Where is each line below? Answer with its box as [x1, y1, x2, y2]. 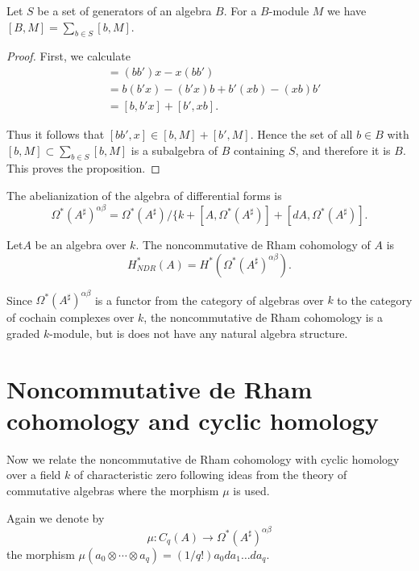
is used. [233, 481, 270, 498]
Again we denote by [6, 509, 105, 526]
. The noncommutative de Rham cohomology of [135, 236, 371, 253]
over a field [6, 466, 61, 483]
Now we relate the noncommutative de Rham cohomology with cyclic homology [6, 450, 400, 467]
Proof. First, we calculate [6, 48, 131, 65]
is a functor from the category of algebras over [94, 291, 324, 308]
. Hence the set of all [250, 126, 353, 143]
